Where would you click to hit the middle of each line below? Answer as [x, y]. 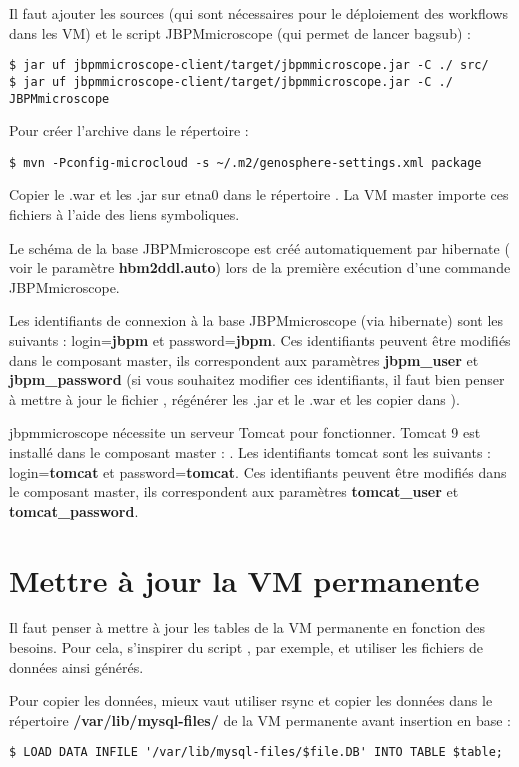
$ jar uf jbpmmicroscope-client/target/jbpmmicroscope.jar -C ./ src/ [249, 65]
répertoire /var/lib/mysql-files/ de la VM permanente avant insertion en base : [260, 719]
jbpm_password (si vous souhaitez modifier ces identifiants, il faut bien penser [257, 379]
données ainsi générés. [76, 666]
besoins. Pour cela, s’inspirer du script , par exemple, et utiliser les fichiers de [246, 647]
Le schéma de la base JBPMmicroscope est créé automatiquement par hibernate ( [259, 247]
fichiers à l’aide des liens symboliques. [124, 214]
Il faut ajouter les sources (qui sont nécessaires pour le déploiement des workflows [258, 13]
